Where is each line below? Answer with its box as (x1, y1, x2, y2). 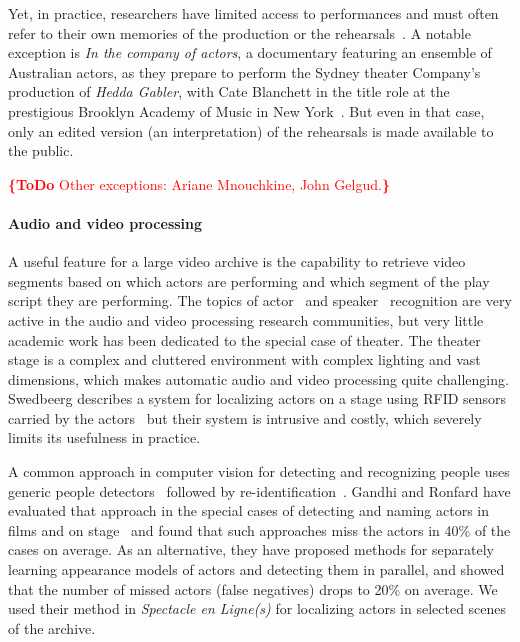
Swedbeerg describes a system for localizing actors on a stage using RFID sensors (8, 388, 507, 409)
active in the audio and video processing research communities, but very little (8, 309, 484, 330)
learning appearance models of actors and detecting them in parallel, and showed (8, 559, 505, 580)
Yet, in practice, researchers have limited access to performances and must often (8, 3, 499, 23)
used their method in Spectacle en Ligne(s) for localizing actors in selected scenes (8, 598, 507, 619)
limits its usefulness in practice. (8, 427, 201, 448)
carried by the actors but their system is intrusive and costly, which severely (8, 407, 482, 428)
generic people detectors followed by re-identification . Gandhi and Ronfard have (8, 480, 511, 501)
